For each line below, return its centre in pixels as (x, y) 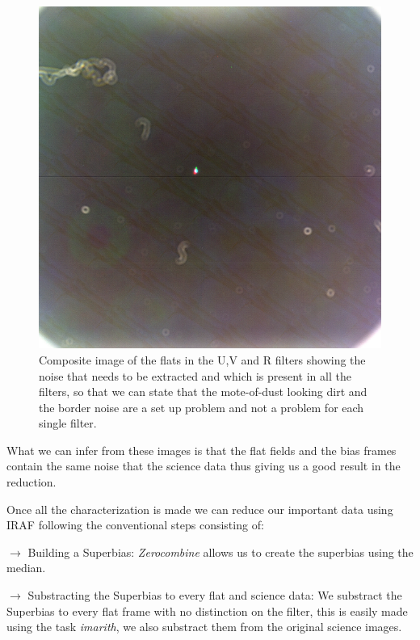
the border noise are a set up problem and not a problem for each (202, 407)
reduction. (31, 482)
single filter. (68, 423)
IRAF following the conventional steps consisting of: (135, 525)
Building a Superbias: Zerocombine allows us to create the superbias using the (220, 552)
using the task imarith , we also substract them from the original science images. (204, 627)
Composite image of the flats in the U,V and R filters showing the (202, 359)
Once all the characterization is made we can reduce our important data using (200, 509)
